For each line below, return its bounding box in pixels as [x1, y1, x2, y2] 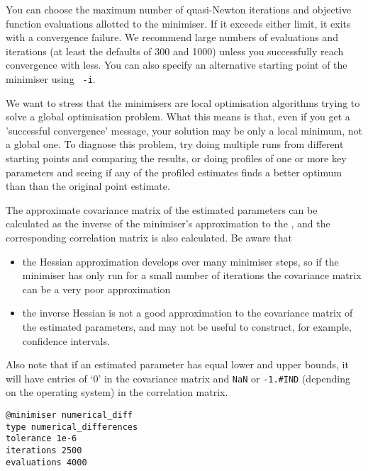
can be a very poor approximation [22, 281, 171, 296]
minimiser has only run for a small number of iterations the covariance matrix [22, 268, 362, 283]
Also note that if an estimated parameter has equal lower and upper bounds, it [6, 357, 349, 372]
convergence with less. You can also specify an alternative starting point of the [6, 57, 347, 72]
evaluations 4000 [6, 457, 87, 467]
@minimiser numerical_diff [6, 409, 133, 420]
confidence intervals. [22, 333, 110, 348]
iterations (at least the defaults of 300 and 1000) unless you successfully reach [6, 43, 344, 58]
